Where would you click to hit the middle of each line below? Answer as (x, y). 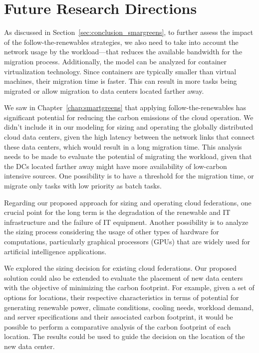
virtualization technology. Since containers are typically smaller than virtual (120, 71)
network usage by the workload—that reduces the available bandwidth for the (123, 52)
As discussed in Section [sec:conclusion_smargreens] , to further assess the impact (129, 32)
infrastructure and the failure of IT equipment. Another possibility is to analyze (126, 222)
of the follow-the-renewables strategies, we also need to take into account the (121, 42)
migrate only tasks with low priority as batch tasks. (83, 186)
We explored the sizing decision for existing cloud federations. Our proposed (121, 268)
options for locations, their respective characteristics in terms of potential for (122, 297)
